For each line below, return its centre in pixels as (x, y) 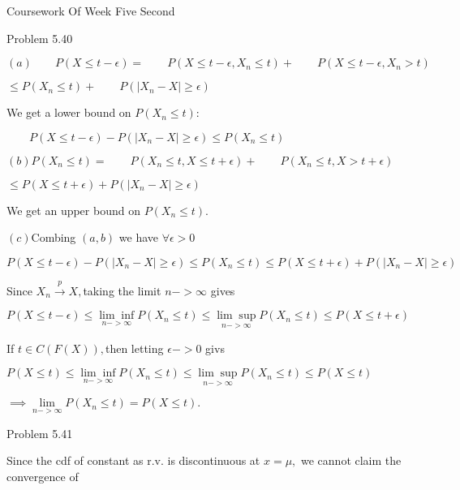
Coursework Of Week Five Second (91, 11)
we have (139, 237)
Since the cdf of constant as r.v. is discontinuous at (133, 460)
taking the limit (122, 290)
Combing (54, 237)
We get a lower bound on (69, 112)
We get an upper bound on (73, 210)
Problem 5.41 (40, 433)
